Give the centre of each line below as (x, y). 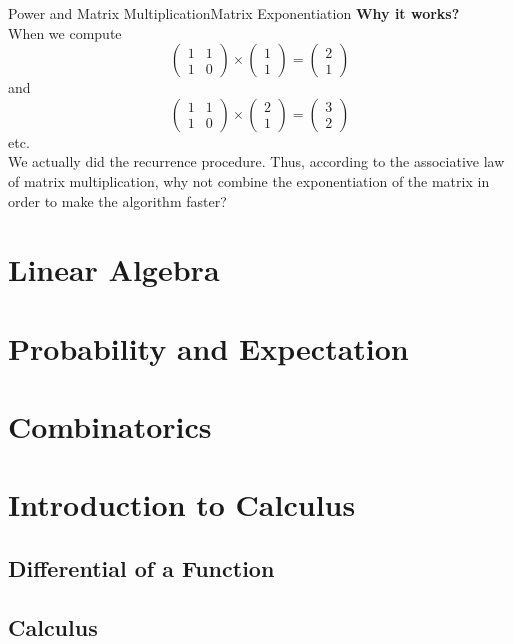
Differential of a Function (141, 568)
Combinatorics (110, 426)
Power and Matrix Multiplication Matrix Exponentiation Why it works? (234, 13)
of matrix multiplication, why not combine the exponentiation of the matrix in (249, 180)
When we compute (65, 32)
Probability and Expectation (208, 347)
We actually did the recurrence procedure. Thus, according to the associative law (256, 161)
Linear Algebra (114, 269)
